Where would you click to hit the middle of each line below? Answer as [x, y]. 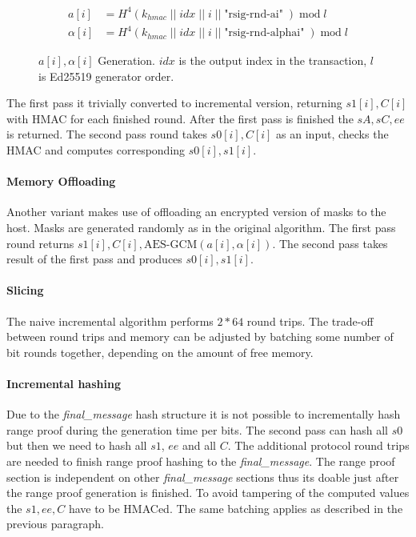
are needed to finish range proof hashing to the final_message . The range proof [201, 461]
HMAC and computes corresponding [96, 150]
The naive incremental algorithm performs [110, 321]
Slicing [25, 290]
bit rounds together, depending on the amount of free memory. [160, 352]
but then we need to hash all [77, 445]
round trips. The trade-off [310, 321]
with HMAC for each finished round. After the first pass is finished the [180, 118]
